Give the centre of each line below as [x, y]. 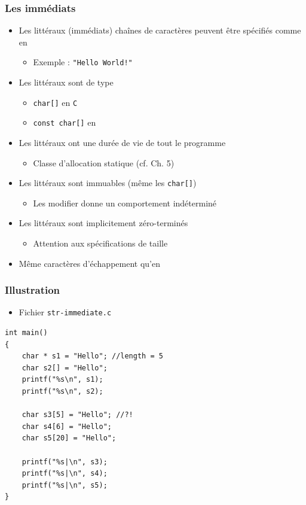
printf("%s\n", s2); [62, 392]
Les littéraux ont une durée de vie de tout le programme [122, 142]
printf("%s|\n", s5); [65, 485]
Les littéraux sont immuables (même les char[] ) [108, 183]
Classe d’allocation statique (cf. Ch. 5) [104, 162]
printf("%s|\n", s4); [65, 474]
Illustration [33, 290]
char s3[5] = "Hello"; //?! [77, 415]
